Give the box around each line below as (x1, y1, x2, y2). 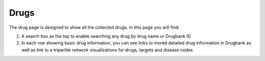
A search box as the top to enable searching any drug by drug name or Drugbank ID (21, 33, 191, 39)
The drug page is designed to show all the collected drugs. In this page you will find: (9, 24, 180, 30)
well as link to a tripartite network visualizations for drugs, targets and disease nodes (21, 47, 193, 53)
